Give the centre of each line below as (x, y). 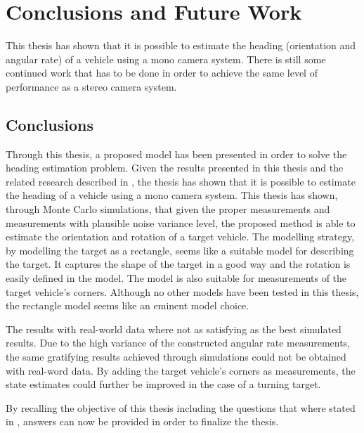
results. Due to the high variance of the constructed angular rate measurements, (178, 343)
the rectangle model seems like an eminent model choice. (128, 305)
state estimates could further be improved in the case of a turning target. (163, 384)
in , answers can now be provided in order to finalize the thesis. (142, 421)
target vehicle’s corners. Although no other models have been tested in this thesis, (182, 291)
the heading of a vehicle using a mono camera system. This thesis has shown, (172, 195)
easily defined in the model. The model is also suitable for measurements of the (176, 278)
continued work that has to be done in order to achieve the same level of (162, 73)
